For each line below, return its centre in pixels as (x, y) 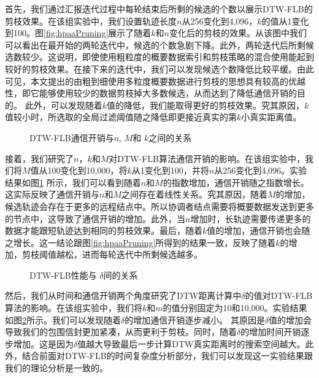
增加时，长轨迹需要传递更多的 (251, 218)
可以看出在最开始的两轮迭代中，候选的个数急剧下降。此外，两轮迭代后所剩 (155, 44)
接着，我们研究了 (39, 158)
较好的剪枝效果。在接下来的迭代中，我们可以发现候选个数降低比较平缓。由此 (159, 68)
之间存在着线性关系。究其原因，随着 (194, 194)
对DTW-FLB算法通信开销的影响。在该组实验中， (207, 158)
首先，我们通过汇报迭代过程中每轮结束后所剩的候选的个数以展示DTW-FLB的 (159, 9)
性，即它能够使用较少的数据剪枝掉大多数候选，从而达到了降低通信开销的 (151, 93)
